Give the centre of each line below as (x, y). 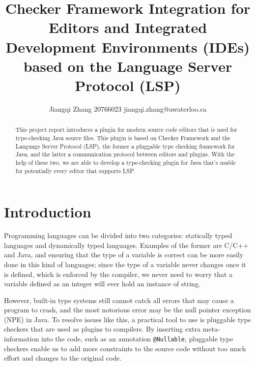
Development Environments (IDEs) (128, 46)
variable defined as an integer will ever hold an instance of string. (102, 284)
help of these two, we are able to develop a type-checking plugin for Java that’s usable (126, 162)
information (22, 339)
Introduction (48, 212)
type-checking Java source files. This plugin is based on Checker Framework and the (123, 137)
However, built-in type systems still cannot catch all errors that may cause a (119, 300)
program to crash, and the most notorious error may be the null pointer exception (127, 310)
